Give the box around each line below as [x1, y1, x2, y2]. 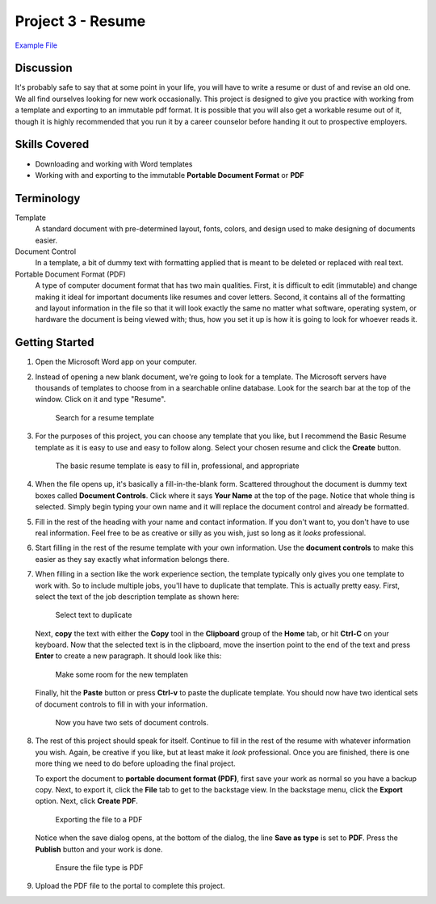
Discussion [15, 61, 73, 75]
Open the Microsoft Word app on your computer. [35, 357, 197, 367]
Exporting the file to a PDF [55, 814, 143, 824]
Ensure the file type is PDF [55, 862, 144, 872]
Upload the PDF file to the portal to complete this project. [35, 881, 225, 891]
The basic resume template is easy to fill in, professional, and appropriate [55, 461, 300, 471]
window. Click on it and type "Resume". [35, 395, 166, 404]
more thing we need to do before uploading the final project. [35, 758, 236, 768]
